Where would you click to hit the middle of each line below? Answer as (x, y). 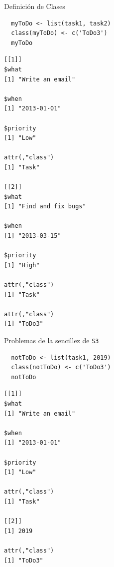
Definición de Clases (35, 6)
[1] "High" (22, 265)
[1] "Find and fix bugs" (45, 207)
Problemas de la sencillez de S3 (52, 340)
